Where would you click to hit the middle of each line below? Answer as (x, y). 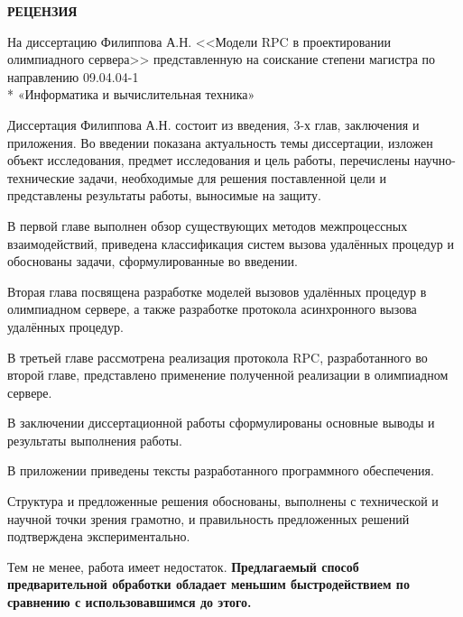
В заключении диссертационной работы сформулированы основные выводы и (221, 423)
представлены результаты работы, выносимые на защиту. (164, 195)
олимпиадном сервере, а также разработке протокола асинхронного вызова (212, 309)
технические (41, 177)
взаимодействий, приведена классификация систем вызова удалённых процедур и (231, 243)
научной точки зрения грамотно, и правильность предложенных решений (208, 518)
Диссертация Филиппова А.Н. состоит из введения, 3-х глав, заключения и (213, 124)
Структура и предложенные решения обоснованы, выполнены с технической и (223, 501)
